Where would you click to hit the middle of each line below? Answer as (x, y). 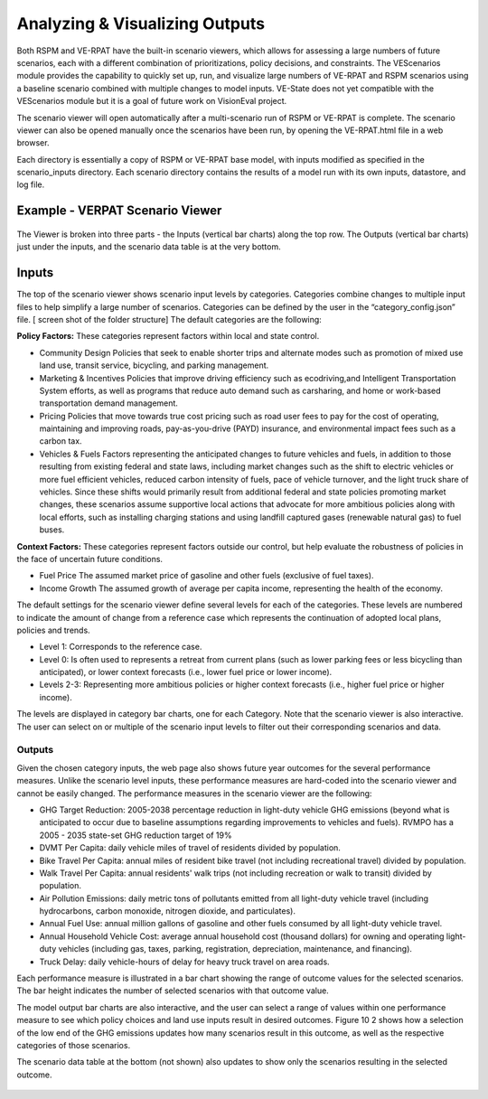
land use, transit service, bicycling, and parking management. (154, 365)
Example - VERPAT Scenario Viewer (119, 211)
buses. (52, 530)
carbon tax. (61, 441)
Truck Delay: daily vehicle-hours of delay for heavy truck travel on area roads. (184, 962)
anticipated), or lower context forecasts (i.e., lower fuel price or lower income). (186, 672)
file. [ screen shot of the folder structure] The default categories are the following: (169, 319)
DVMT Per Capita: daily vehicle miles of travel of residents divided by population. (190, 848)
